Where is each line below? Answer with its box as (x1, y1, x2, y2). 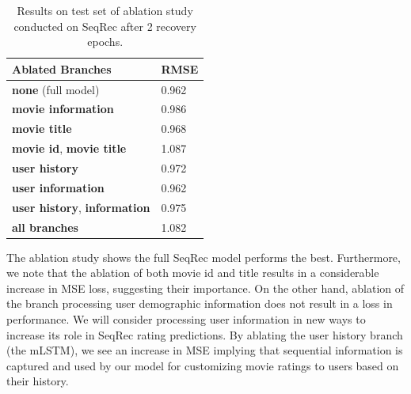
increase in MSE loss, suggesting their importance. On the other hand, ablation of (6, 279, 405, 296)
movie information (12, 100, 114, 117)
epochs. (87, 33, 124, 50)
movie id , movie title (12, 140, 127, 157)
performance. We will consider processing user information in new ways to (6, 311, 366, 327)
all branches (12, 218, 78, 235)
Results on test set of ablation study (17, 2, 193, 18)
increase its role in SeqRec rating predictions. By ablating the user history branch (6, 326, 403, 343)
